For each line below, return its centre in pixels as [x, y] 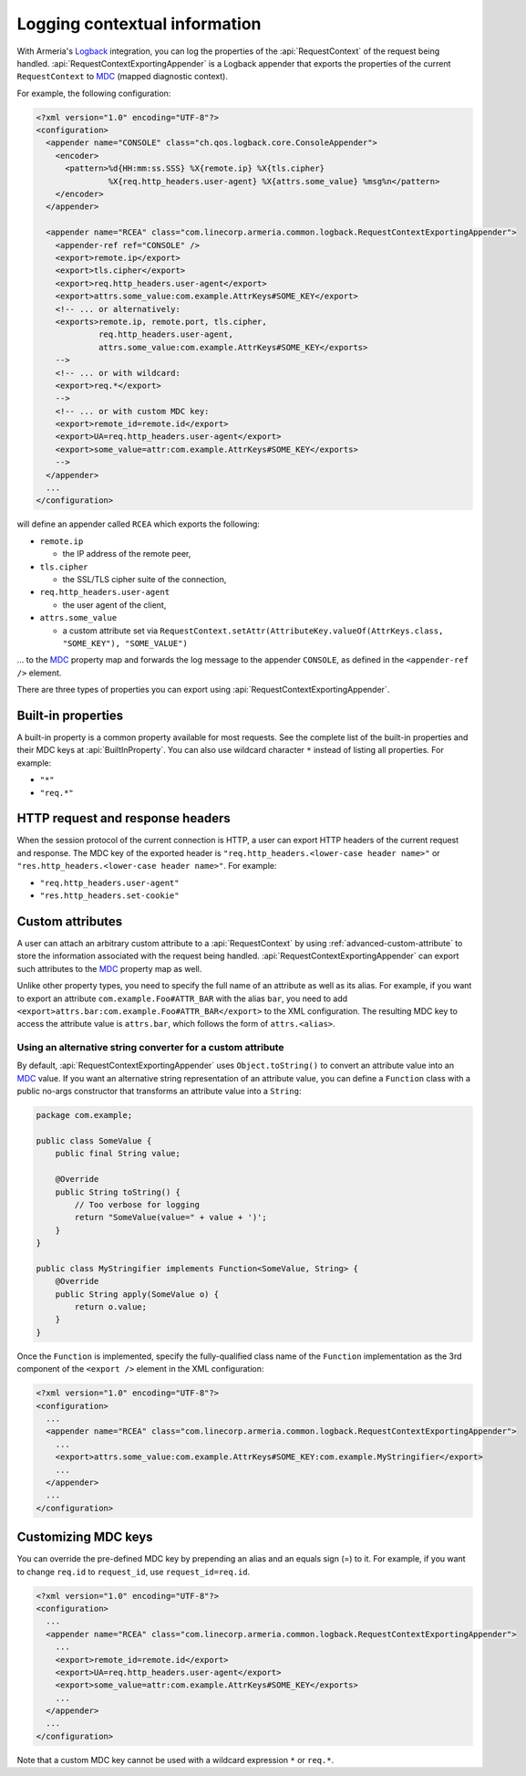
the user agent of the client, [114, 605]
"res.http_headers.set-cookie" [109, 896]
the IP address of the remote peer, [127, 554]
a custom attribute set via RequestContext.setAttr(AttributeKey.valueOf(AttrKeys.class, [253, 631]
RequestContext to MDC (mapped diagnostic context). [122, 77]
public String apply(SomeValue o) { [137, 1294]
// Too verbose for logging [137, 1204]
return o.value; [111, 1307]
